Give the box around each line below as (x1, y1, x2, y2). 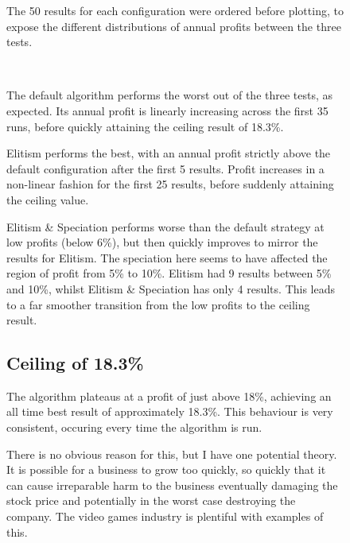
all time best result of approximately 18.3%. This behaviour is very (6, 403, 333, 420)
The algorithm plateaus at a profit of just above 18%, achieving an (6, 387, 332, 404)
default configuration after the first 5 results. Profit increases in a (6, 160, 325, 176)
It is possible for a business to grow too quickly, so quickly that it (6, 461, 326, 478)
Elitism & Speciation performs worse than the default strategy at (6, 218, 325, 235)
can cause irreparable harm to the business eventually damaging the (6, 476, 338, 493)
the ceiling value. (6, 191, 89, 208)
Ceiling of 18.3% (6, 351, 144, 375)
